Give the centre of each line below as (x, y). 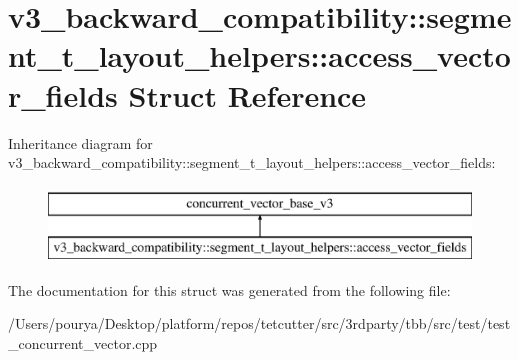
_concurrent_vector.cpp (83, 343)
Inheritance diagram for (80, 142)
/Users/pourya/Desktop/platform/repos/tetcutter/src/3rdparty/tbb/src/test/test (259, 323)
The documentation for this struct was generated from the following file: (229, 289)
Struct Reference (247, 94)
